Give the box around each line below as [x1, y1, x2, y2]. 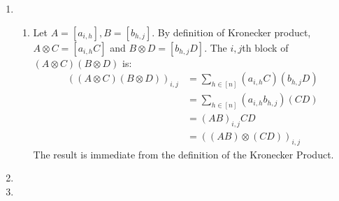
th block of [242, 40, 289, 54]
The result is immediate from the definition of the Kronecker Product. [33, 147, 334, 161]
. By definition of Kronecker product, [152, 24, 311, 39]
